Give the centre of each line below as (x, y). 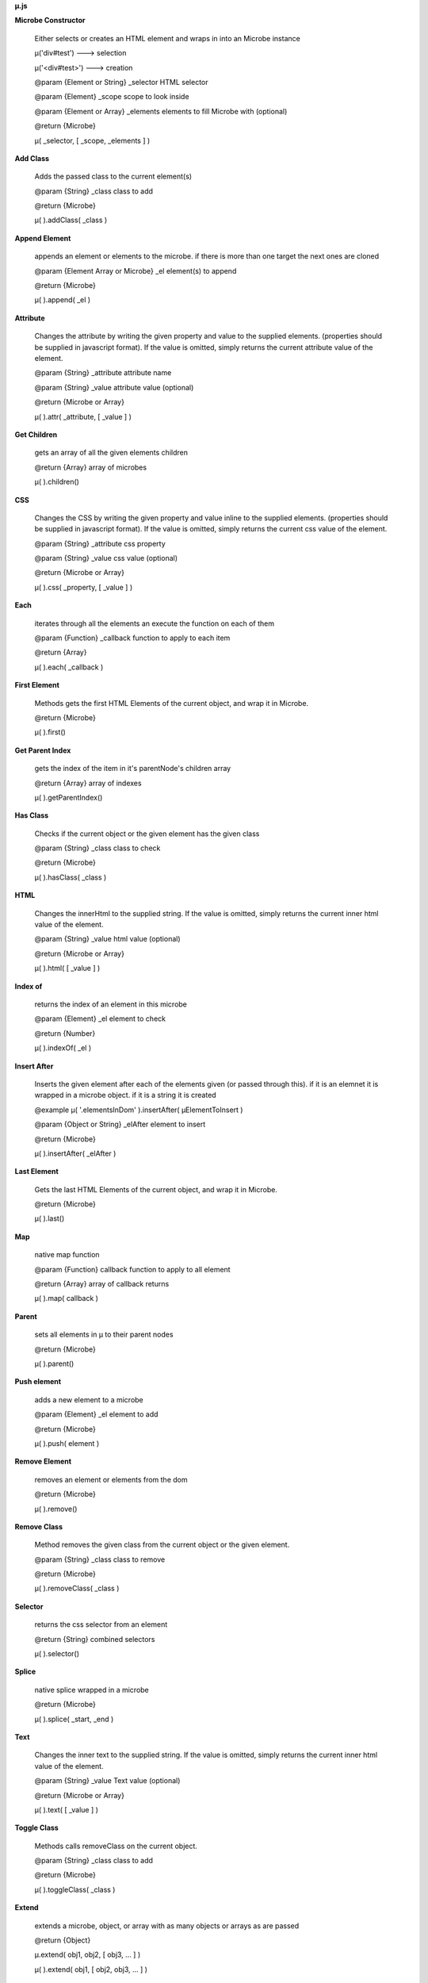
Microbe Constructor (50, 21)
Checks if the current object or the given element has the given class (147, 834)
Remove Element (43, 1461)
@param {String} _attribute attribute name (103, 373)
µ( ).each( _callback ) (69, 667)
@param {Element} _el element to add (96, 1414)
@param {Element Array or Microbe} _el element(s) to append (136, 270)
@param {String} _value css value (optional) (106, 558)
